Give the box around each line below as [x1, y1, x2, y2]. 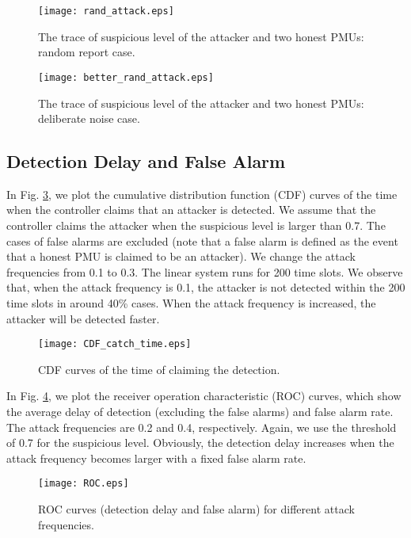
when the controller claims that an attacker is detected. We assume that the [6, 201, 376, 218]
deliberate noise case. [38, 110, 140, 127]
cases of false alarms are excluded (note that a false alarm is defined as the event [6, 232, 398, 249]
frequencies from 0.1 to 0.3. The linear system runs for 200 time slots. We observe [6, 263, 403, 280]
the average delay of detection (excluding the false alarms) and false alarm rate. [6, 403, 394, 420]
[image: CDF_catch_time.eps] [38, 338, 192, 350]
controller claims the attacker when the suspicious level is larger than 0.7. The [6, 217, 386, 234]
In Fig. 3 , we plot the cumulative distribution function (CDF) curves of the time [6, 185, 398, 202]
